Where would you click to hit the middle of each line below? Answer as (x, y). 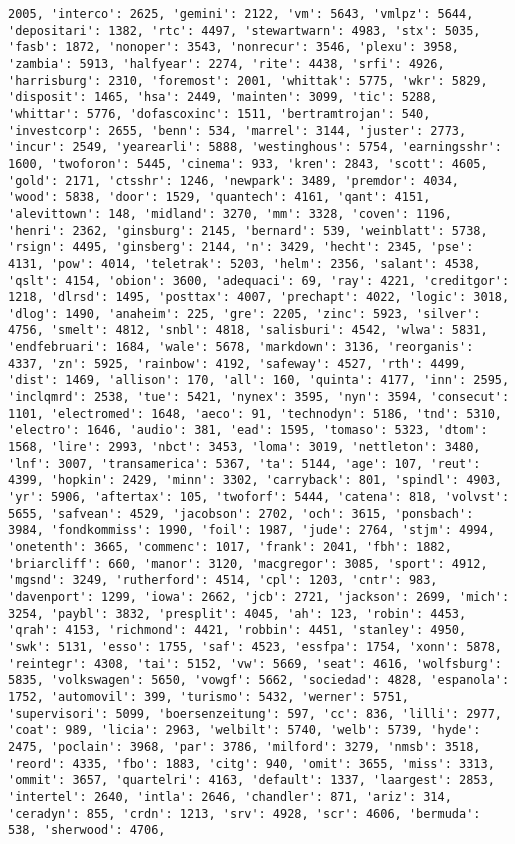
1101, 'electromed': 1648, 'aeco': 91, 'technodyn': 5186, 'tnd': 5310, (255, 413)
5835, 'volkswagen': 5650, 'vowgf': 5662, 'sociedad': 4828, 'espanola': (259, 680)
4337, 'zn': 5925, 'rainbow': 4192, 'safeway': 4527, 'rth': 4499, (237, 363)
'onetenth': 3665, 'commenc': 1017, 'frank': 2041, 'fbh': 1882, (230, 547)
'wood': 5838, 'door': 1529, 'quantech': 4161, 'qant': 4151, (219, 197)
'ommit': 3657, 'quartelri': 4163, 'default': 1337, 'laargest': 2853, (251, 780)
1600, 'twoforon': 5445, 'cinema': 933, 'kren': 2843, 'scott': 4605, (248, 163)
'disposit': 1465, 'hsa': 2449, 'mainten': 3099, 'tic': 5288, (223, 97)
